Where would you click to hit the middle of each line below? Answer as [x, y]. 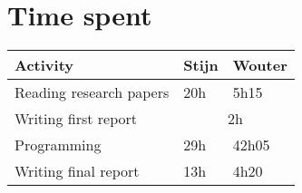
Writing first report [76, 119]
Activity [44, 65]
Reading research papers [92, 92]
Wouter [260, 65]
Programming [58, 145]
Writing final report [77, 171]
